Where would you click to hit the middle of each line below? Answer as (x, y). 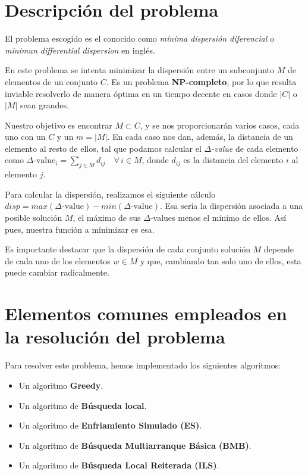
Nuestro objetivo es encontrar (59, 125)
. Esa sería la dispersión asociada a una (231, 206)
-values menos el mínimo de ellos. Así (218, 218)
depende (279, 249)
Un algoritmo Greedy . (61, 385)
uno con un (25, 137)
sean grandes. (45, 105)
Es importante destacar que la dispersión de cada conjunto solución (128, 249)
